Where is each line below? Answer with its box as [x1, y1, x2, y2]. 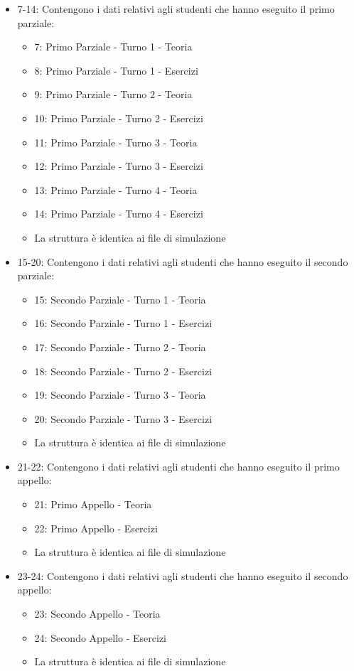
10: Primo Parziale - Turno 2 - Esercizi [34, 110, 203, 125]
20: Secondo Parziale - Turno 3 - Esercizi [34, 411, 213, 426]
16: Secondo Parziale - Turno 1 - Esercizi [34, 316, 213, 331]
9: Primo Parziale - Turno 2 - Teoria [34, 87, 193, 102]
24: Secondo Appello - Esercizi [34, 630, 167, 645]
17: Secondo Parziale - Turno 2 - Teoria [34, 339, 206, 354]
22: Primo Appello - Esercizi [34, 520, 158, 535]
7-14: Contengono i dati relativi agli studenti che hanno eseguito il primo [17, 1, 335, 16]
